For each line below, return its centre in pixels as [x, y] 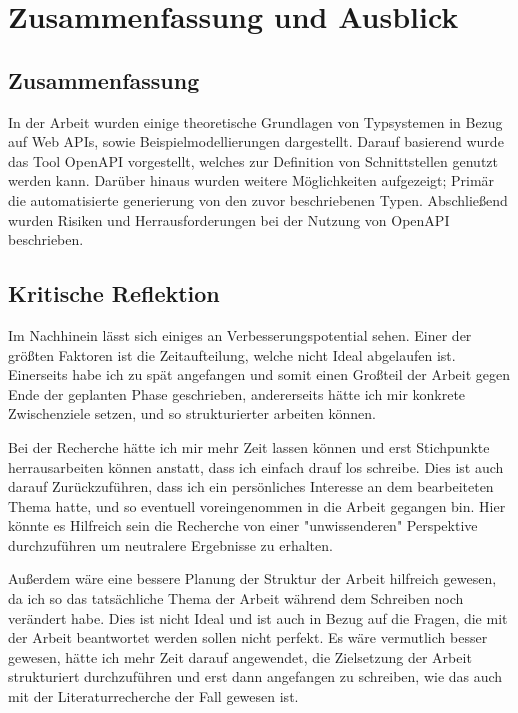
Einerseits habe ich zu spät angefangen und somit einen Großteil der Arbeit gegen [259, 374]
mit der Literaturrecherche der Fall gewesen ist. [153, 696]
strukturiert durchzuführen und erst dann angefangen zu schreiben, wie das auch [255, 676]
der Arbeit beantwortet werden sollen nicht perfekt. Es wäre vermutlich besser [248, 637]
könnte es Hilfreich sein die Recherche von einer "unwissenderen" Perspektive [243, 525]
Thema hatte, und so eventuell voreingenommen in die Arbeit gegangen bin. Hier [257, 505]
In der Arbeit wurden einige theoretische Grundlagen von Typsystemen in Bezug [255, 121]
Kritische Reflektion [114, 293]
